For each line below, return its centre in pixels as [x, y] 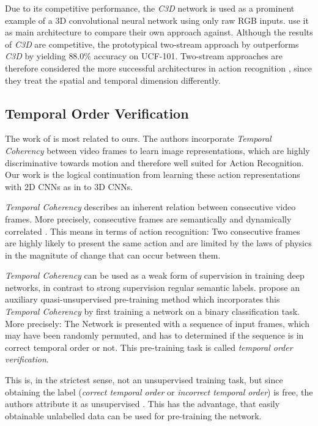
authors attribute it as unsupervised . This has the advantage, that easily [142, 404]
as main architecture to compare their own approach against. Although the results [159, 32]
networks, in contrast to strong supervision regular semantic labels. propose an [152, 287]
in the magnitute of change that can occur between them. [113, 255]
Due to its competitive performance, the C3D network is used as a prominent [150, 8]
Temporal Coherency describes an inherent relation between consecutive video [150, 207]
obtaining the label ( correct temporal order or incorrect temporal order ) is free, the [159, 391]
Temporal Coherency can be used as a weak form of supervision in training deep [155, 275]
